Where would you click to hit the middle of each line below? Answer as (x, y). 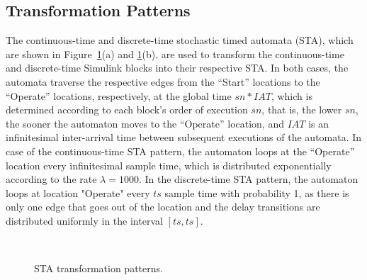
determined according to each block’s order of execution (127, 110)
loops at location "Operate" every (78, 192)
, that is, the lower (302, 110)
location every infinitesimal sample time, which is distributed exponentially (169, 165)
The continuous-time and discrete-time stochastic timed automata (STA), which (180, 40)
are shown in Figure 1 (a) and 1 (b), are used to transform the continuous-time (175, 54)
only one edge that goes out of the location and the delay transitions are (163, 207)
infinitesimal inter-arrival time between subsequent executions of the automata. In (184, 137)
